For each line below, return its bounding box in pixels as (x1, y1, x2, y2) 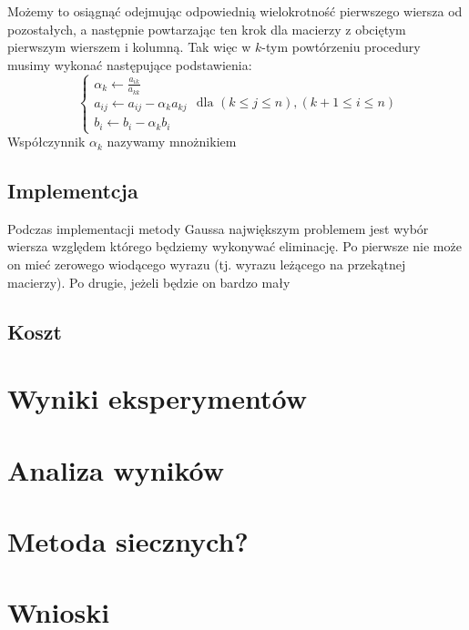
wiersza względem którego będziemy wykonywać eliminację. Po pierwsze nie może (7, 237, 462, 256)
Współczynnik (7, 132, 86, 151)
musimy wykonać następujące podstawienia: (7, 55, 252, 74)
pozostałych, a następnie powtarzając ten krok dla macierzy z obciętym (7, 19, 406, 38)
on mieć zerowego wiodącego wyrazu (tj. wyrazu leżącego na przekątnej (7, 255, 406, 274)
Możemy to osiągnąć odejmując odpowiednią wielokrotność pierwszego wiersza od (7, 2, 463, 20)
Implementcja (7, 177, 138, 205)
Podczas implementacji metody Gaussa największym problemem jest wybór (7, 218, 429, 238)
